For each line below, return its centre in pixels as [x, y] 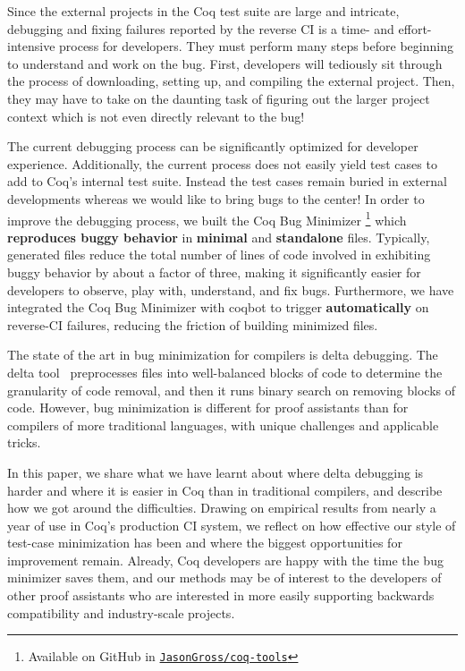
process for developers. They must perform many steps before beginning [256, 46]
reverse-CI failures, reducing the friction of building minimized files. [193, 324]
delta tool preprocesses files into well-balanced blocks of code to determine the [225, 372]
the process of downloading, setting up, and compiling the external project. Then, [231, 81]
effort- [415, 28]
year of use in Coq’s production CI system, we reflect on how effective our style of [232, 525]
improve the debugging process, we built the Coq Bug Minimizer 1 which [207, 218]
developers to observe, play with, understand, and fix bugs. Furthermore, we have [231, 289]
